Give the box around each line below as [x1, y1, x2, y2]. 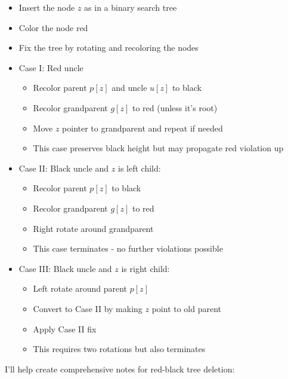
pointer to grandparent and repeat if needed [62, 121, 223, 134]
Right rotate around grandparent [33, 222, 154, 234]
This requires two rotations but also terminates [33, 343, 206, 355]
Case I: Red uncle [18, 61, 83, 74]
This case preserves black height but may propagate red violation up [33, 142, 284, 154]
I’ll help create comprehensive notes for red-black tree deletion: [5, 362, 235, 375]
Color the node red [18, 21, 88, 33]
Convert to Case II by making [33, 302, 143, 314]
